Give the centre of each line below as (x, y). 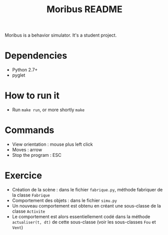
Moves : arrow (27, 150)
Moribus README (85, 9)
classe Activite (29, 211)
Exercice (24, 176)
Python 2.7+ (25, 70)
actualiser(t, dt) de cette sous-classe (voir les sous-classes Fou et (84, 222)
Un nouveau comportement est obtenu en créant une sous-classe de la (87, 206)
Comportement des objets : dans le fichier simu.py (65, 200)
